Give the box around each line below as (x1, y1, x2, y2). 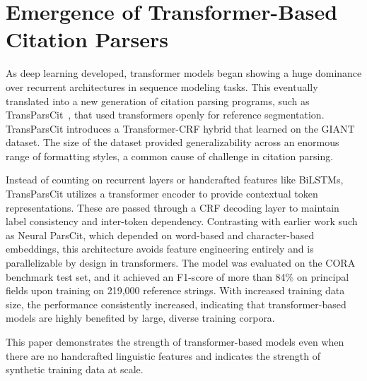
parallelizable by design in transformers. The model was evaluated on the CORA (6, 255, 356, 270)
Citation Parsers (6, 25, 169, 54)
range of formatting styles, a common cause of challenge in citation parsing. (6, 148, 334, 163)
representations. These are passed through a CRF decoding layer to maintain (6, 200, 339, 214)
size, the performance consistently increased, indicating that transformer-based (6, 296, 346, 311)
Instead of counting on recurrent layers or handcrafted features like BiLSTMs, (6, 172, 344, 187)
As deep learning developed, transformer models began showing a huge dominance (6, 66, 362, 80)
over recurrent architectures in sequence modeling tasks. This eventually (6, 79, 318, 94)
